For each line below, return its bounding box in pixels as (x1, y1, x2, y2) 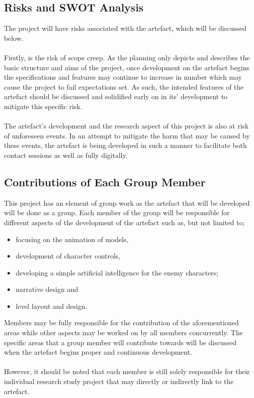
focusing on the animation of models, (15, 234, 129, 244)
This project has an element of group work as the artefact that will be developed (4, 197, 250, 208)
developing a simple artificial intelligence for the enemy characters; (15, 267, 219, 277)
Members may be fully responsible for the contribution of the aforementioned (4, 317, 239, 328)
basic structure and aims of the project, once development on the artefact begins (4, 62, 250, 72)
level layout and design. (15, 300, 87, 311)
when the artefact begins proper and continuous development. (4, 347, 192, 357)
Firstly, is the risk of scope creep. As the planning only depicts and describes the (4, 52, 250, 62)
